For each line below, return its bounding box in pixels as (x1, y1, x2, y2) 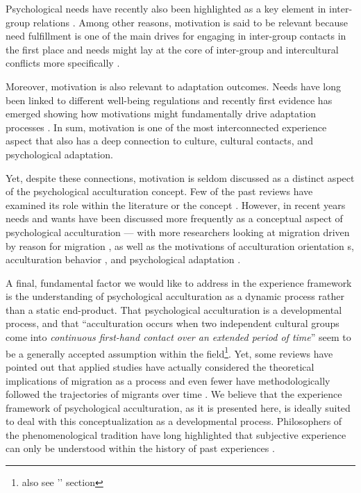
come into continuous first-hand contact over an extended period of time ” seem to (6, 330, 351, 344)
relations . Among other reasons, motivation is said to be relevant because (33, 15, 348, 29)
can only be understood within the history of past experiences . (6, 441, 275, 456)
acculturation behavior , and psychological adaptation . (6, 252, 241, 267)
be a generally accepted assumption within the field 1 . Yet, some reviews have (6, 344, 333, 360)
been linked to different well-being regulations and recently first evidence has (6, 92, 333, 107)
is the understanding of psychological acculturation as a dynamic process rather (6, 289, 344, 303)
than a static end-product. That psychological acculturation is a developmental (6, 302, 342, 317)
